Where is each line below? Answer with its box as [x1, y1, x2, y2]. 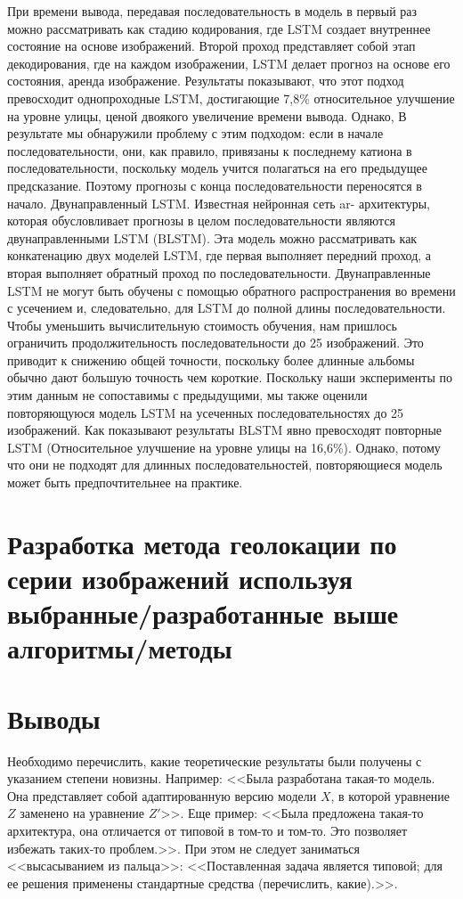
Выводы [7, 699, 101, 736]
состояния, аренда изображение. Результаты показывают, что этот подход [7, 71, 404, 90]
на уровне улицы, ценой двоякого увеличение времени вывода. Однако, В [7, 106, 407, 125]
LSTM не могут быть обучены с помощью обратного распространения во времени [7, 281, 456, 299]
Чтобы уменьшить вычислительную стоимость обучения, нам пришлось [7, 315, 397, 334]
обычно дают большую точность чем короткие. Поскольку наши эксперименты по [7, 368, 452, 387]
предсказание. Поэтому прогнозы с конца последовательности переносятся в [7, 176, 422, 194]
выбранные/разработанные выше [7, 595, 399, 632]
